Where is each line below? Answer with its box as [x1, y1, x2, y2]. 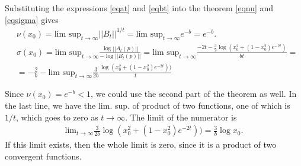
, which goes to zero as [16, 110, 98, 123]
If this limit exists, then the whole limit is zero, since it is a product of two [5, 138, 277, 151]
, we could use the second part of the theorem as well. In [91, 87, 297, 100]
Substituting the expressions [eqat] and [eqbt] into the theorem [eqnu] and [5, 2, 274, 14]
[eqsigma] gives [5, 13, 59, 25]
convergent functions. [5, 149, 82, 162]
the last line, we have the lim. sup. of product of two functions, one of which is [5, 99, 290, 111]
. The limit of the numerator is [125, 110, 237, 123]
